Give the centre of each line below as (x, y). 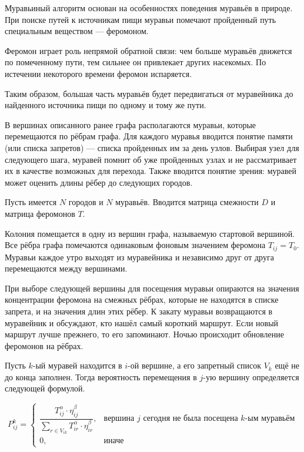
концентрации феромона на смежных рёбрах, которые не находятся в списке (142, 299)
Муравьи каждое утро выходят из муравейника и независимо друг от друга (139, 257)
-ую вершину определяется (251, 376)
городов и (86, 202)
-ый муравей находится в (77, 365)
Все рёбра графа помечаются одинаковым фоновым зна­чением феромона (135, 245)
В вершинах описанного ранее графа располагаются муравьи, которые (131, 124)
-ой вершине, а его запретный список (194, 365)
